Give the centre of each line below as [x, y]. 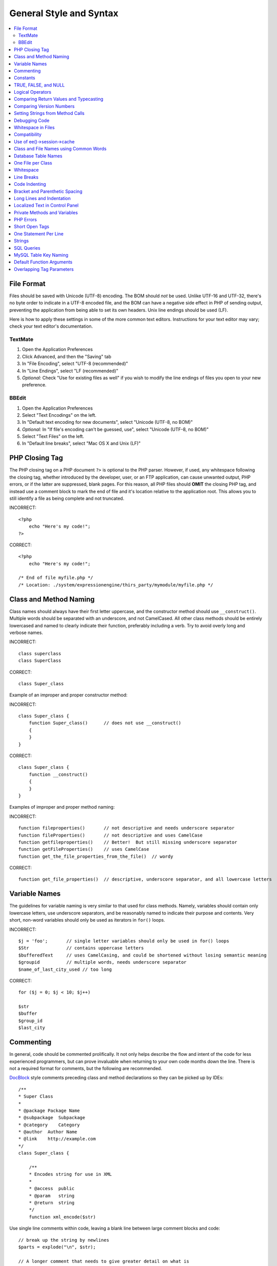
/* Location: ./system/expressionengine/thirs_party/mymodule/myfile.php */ [116, 585]
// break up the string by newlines [64, 1240]
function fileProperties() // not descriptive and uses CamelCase [110, 835]
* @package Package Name [49, 1111]
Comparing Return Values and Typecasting [59, 99]
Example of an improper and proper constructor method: [68, 695]
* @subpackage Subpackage [52, 1118]
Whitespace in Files [34, 128]
